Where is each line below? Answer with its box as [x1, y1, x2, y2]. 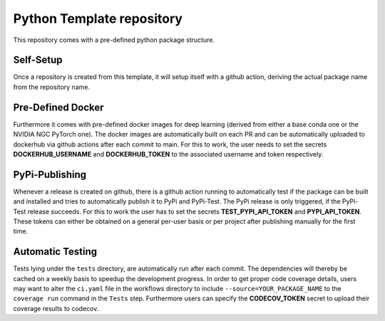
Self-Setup [13, 54, 63, 66]
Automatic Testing [13, 246, 98, 258]
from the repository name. [13, 83, 91, 91]
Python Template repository [13, 11, 183, 26]
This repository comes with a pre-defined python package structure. [13, 36, 215, 44]
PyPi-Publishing [13, 168, 87, 181]
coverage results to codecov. [13, 304, 99, 312]
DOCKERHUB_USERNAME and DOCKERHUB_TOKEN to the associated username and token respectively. [13, 149, 324, 158]
